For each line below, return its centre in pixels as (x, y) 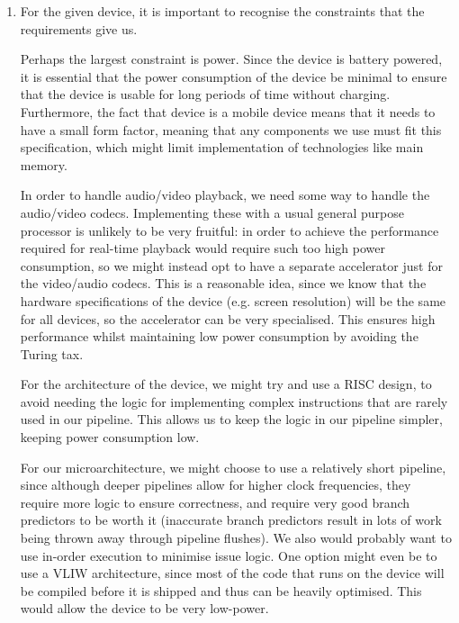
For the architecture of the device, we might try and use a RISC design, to (226, 384)
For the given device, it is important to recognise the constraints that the (222, 11)
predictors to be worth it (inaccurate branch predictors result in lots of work (231, 520)
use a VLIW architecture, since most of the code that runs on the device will (232, 573)
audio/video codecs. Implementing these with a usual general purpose (212, 212)
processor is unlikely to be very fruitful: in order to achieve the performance (229, 230)
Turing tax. (52, 353)
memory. (44, 164)
